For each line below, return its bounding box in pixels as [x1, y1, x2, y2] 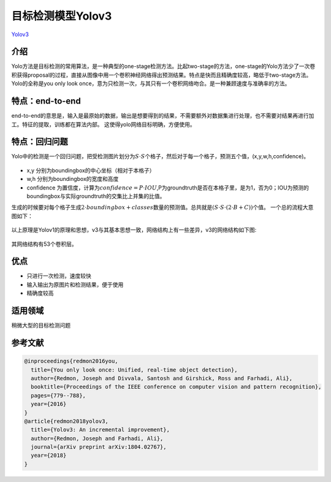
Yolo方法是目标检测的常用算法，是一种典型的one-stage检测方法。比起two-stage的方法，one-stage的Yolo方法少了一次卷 [11, 63, 316, 70]
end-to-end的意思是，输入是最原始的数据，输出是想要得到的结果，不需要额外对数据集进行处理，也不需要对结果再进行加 [11, 112, 314, 120]
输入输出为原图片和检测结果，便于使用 [26, 281, 124, 288]
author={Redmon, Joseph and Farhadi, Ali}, [31, 435, 164, 442]
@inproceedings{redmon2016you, [24, 358, 119, 365]
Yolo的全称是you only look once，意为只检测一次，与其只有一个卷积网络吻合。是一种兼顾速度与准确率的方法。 [11, 80, 291, 87]
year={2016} [31, 400, 67, 408]
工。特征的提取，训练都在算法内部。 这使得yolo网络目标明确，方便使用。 [11, 120, 196, 128]
